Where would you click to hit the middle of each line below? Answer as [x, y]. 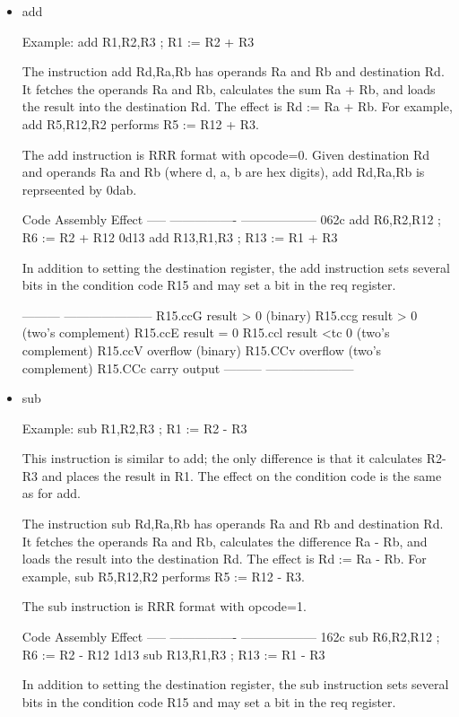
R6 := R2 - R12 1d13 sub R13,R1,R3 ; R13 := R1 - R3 [173, 654]
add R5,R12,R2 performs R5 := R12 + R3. [141, 123]
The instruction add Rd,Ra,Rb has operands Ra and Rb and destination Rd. [233, 71]
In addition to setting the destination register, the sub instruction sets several [235, 684]
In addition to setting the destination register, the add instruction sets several [236, 267]
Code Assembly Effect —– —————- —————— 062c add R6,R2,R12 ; [231, 219]
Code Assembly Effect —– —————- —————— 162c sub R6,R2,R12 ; [231, 637]
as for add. [51, 493]
